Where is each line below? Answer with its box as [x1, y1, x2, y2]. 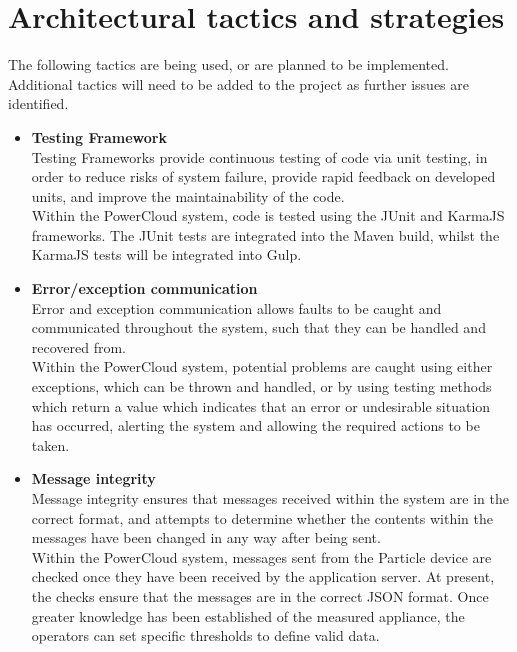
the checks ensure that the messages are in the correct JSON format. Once [31, 585, 489, 606]
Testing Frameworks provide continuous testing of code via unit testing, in [31, 146, 488, 167]
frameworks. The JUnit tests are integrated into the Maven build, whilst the [31, 224, 500, 245]
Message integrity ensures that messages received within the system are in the [31, 488, 509, 508]
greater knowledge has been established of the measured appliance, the [31, 605, 465, 626]
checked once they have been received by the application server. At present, [31, 566, 495, 587]
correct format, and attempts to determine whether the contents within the [31, 507, 493, 528]
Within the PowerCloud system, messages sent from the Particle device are [31, 546, 492, 567]
